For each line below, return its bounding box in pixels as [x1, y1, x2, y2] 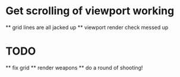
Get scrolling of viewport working [5, 4, 175, 18]
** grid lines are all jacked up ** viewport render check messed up [5, 24, 169, 31]
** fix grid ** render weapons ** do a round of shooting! [5, 64, 143, 71]
